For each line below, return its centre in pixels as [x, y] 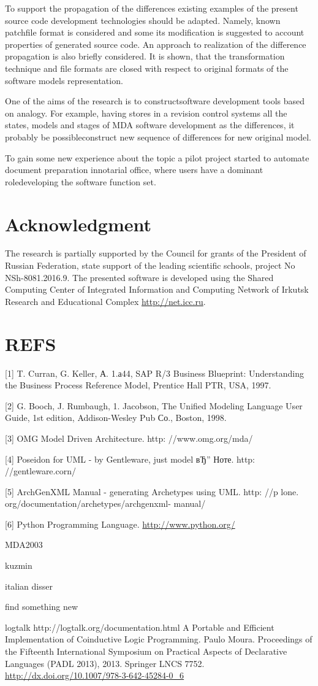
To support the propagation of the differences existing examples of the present [152, 8]
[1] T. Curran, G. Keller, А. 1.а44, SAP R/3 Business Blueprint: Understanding [154, 373]
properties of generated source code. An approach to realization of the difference [156, 44]
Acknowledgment [78, 224]
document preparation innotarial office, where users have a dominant [134, 170]
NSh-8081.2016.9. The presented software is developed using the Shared [139, 277]
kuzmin [19, 565]
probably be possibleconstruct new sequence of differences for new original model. [158, 137]
